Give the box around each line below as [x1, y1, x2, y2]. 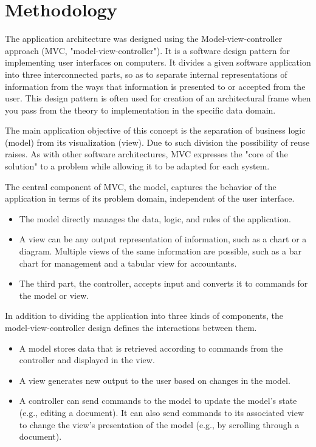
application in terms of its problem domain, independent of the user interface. [5, 192, 295, 205]
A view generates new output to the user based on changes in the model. [19, 374, 290, 386]
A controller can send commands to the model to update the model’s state [19, 394, 297, 407]
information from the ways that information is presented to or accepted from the [5, 80, 306, 92]
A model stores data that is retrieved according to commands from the [19, 341, 283, 354]
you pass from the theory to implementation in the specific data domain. [5, 103, 276, 116]
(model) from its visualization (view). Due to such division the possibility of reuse [5, 135, 310, 148]
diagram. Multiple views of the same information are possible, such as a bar [19, 245, 301, 258]
